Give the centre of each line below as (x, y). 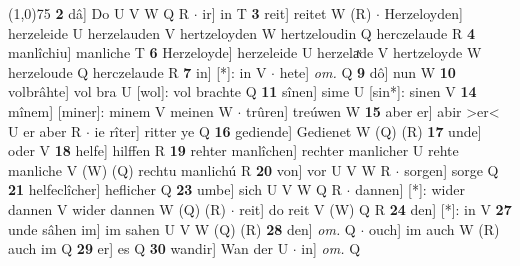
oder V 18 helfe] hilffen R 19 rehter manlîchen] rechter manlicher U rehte (233, 150)
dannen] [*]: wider (410, 189)
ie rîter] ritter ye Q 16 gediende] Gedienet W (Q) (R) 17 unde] (288, 130)
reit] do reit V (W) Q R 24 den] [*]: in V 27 (375, 208)
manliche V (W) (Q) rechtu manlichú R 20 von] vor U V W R (199, 169)
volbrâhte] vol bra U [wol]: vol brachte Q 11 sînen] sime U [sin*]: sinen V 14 (242, 91)
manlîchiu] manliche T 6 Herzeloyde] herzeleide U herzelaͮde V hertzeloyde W (245, 52)
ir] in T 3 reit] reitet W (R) (287, 13)
